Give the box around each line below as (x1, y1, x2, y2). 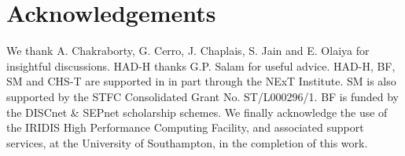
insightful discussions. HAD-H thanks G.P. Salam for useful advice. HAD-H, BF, (6, 57, 396, 74)
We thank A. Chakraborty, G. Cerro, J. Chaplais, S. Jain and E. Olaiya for (6, 42, 370, 59)
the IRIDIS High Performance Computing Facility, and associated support (6, 119, 364, 136)
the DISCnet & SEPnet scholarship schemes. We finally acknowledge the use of (6, 103, 388, 120)
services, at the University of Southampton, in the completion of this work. (6, 134, 368, 151)
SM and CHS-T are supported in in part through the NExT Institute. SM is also (6, 73, 396, 89)
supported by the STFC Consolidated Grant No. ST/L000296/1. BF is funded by (6, 88, 399, 104)
